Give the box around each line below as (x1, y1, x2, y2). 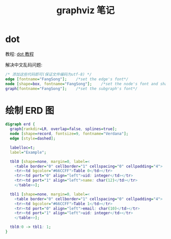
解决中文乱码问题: (5, 61, 43, 67)
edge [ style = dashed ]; (10, 136, 56, 141)
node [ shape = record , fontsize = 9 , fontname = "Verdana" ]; (10, 131, 129, 136)
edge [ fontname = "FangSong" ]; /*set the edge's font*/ (5, 77, 129, 82)
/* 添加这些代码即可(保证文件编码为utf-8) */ (5, 72, 92, 77)
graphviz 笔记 (56, 5, 115, 16)
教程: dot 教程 (5, 51, 34, 57)
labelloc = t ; (10, 145, 36, 150)
